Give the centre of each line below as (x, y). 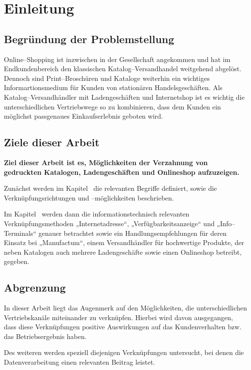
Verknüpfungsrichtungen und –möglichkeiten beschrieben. (89, 197)
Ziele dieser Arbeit (52, 142)
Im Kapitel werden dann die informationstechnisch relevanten (97, 214)
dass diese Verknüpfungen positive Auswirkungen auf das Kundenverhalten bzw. (123, 327)
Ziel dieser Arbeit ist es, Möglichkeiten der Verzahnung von (106, 162)
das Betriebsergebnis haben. (45, 336)
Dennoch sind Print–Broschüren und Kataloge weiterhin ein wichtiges (107, 78)
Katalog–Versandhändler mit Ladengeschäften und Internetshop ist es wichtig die (124, 97)
